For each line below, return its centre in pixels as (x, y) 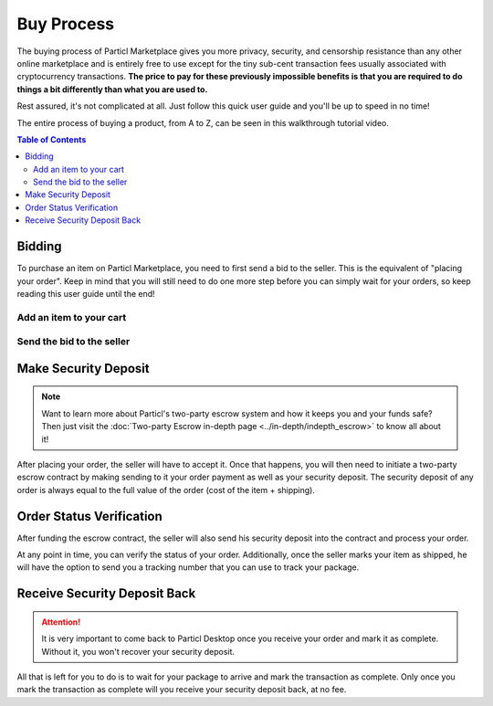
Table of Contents (52, 139)
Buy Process (65, 24)
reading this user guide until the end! (86, 293)
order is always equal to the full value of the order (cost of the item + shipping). (166, 490)
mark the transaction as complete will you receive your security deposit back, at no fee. (182, 690)
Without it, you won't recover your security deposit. (138, 651)
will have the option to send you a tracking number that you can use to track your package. (188, 567)
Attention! (61, 622)
